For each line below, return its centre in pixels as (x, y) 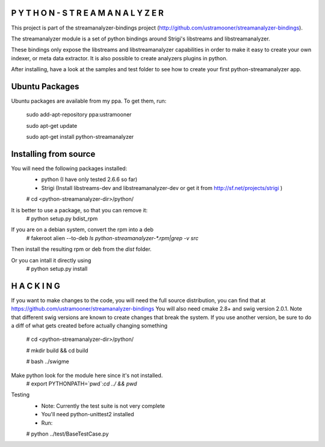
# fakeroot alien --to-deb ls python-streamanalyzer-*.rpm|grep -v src (112, 238)
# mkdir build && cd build (57, 350)
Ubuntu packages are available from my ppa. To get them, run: (89, 101)
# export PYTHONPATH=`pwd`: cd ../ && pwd (82, 384)
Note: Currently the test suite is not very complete (103, 406)
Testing (20, 395)
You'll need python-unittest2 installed (88, 414)
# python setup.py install (57, 268)
